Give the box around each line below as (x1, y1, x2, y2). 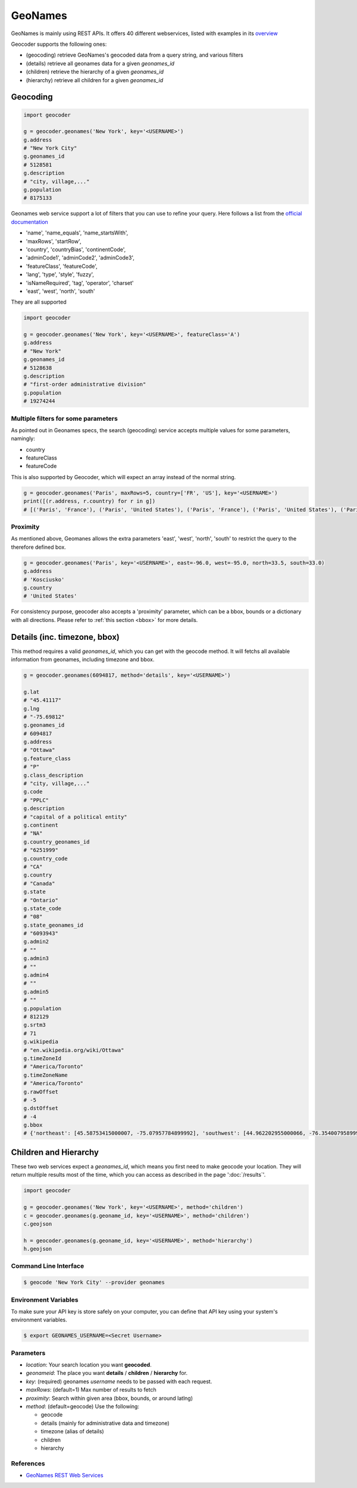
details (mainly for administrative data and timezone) (40, 1420, 170, 1427)
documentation (11, 218, 49, 226)
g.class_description (23, 771, 83, 779)
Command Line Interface (11, 1262, 84, 1270)
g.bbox (23, 1122, 43, 1128)
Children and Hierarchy (11, 1147, 99, 1157)
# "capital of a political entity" (23, 813, 127, 820)
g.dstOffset (23, 1105, 59, 1112)
